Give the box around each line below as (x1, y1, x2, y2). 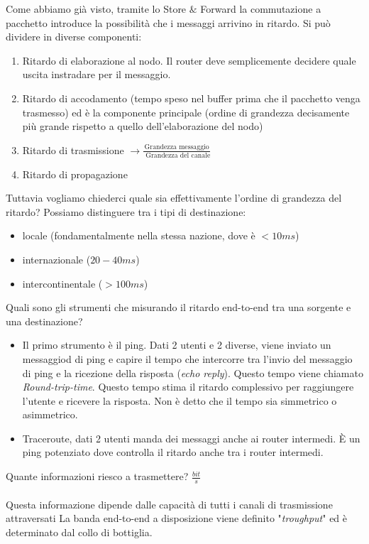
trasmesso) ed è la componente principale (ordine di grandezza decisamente (22, 104, 350, 119)
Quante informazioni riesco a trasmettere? (6, 469, 189, 484)
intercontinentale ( (22, 276, 103, 290)
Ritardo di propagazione (22, 166, 128, 181)
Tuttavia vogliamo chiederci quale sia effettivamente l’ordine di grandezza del (6, 190, 342, 205)
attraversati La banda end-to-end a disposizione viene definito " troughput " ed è (6, 511, 348, 526)
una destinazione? (6, 313, 83, 328)
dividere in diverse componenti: (6, 29, 142, 44)
